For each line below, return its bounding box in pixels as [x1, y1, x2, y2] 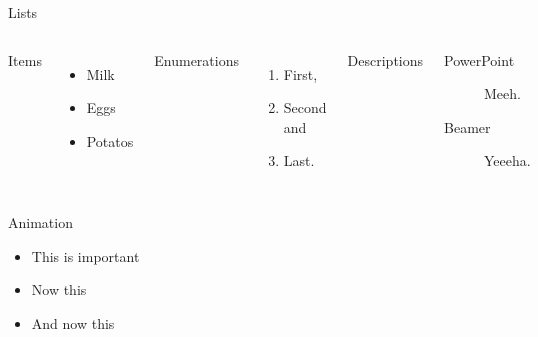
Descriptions [347, 49, 424, 70]
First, [283, 63, 318, 84]
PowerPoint [444, 49, 515, 70]
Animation [8, 211, 73, 232]
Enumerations [154, 49, 239, 70]
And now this [31, 312, 115, 333]
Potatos [86, 130, 134, 151]
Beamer [444, 116, 491, 137]
